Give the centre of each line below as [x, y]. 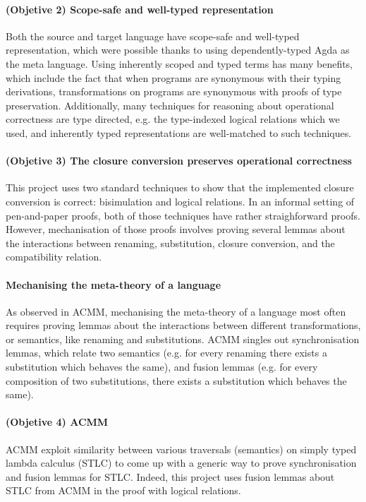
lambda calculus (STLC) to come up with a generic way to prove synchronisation [181, 463]
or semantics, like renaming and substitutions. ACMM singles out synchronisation [183, 339]
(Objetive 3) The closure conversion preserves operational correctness [179, 161]
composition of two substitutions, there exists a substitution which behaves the [176, 380]
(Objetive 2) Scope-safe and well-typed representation [140, 9]
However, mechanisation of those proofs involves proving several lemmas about [176, 229]
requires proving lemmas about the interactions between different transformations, [183, 325]
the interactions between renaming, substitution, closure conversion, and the [170, 243]
